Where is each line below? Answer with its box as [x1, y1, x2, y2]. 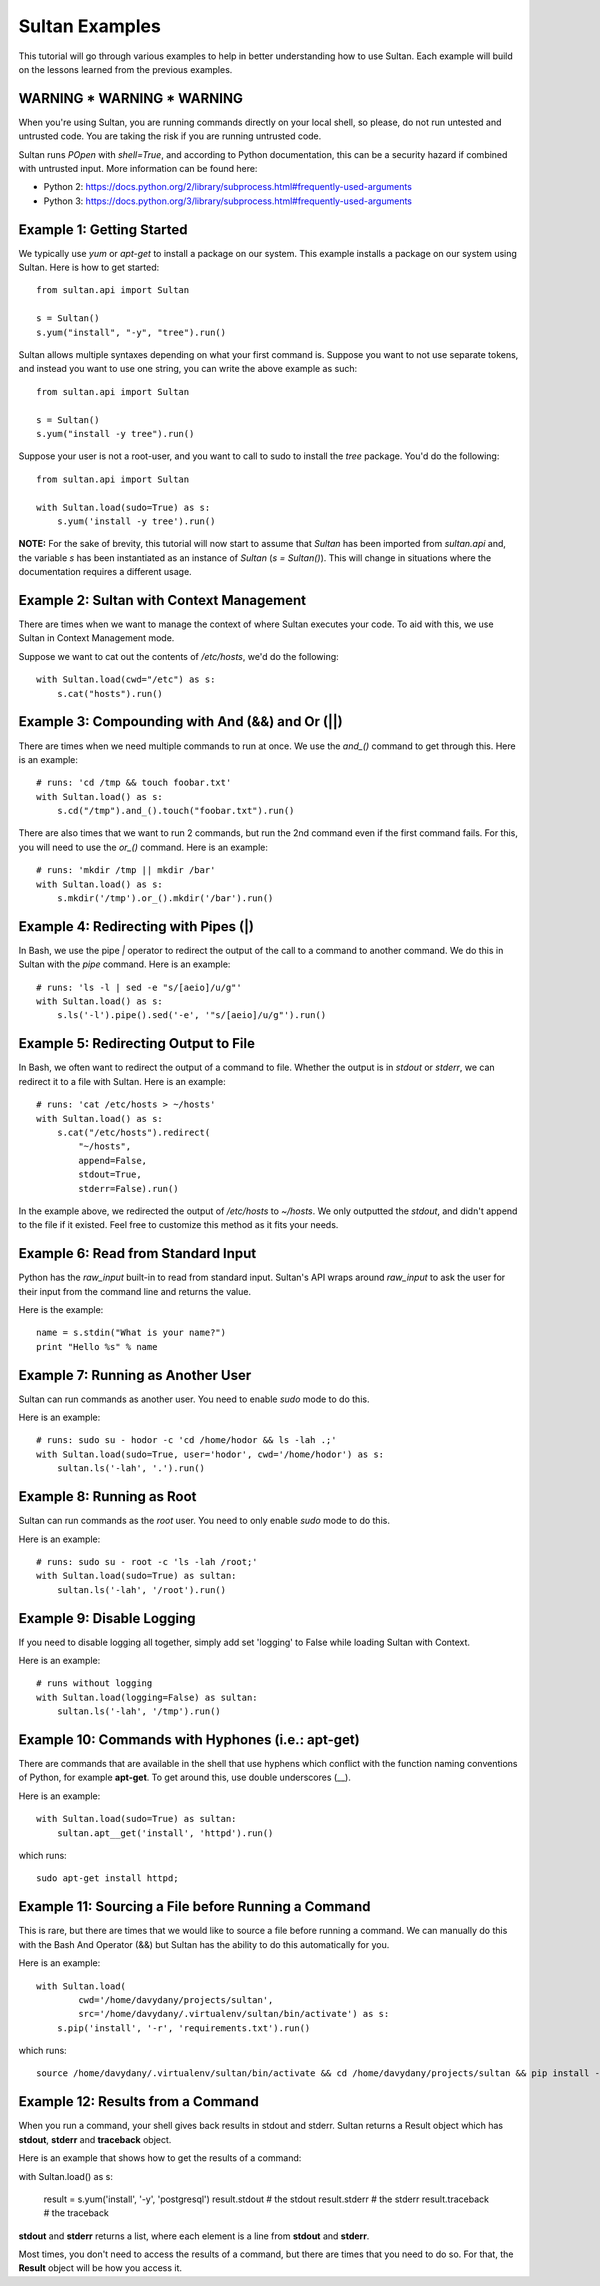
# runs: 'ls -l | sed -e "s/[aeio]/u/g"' [36, 981, 242, 993]
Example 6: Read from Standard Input [18, 1245, 257, 1262]
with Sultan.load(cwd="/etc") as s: [36, 674, 216, 685]
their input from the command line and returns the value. [18, 1285, 252, 1297]
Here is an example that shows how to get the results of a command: [18, 2152, 302, 2164]
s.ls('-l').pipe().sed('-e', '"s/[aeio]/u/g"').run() [56, 1010, 327, 1021]
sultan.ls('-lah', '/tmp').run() [56, 1706, 222, 1717]
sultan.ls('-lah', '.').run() [56, 1463, 205, 1474]
